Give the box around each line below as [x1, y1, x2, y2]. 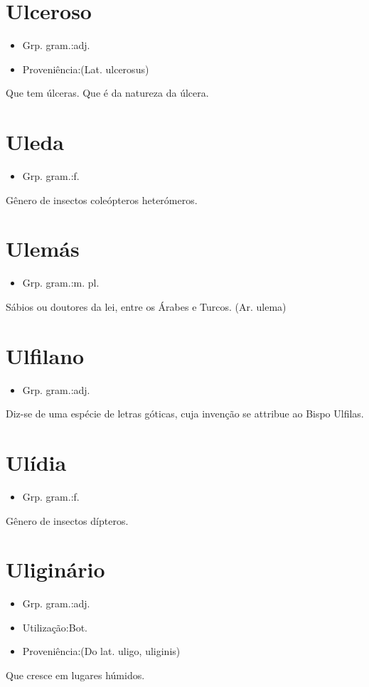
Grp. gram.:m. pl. [22, 275, 100, 290]
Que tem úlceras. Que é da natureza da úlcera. [6, 85, 209, 100]
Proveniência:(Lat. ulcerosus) [22, 61, 149, 76]
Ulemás [6, 234, 80, 263]
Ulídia [6, 448, 67, 477]
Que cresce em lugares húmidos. [6, 668, 145, 683]
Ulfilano [6, 341, 85, 370]
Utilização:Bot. [22, 619, 87, 634]
